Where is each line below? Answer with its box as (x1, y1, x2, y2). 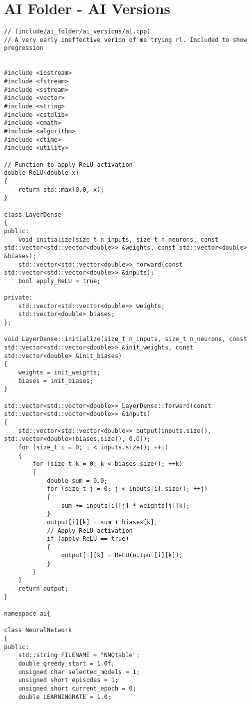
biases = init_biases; (18, 377, 93, 384)
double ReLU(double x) (4, 169, 79, 177)
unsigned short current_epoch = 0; (18, 685, 136, 692)
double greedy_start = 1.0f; (18, 660, 115, 667)
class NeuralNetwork (4, 627, 72, 634)
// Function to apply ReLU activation (4, 161, 133, 168)
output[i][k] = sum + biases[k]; (46, 518, 158, 526)
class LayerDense (4, 211, 61, 218)
